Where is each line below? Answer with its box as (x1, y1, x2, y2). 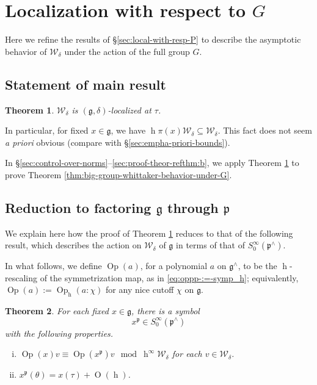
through (167, 198, 219, 217)
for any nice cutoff (106, 283, 174, 296)
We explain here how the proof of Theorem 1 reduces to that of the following (5, 226, 293, 239)
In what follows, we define (5, 259, 102, 272)
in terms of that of (176, 239, 245, 251)
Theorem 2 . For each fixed (5, 304, 109, 317)
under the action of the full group (64, 45, 190, 57)
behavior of (5, 45, 47, 57)
